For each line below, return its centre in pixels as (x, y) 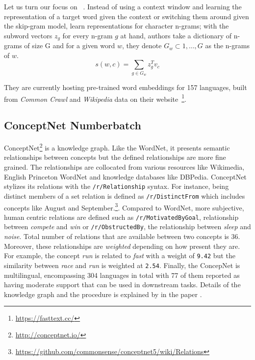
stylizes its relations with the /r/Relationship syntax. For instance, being (116, 186)
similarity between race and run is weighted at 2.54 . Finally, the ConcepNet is (122, 265)
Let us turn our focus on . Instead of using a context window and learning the (123, 6)
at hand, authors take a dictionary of (176, 35)
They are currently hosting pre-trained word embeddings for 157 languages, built (126, 87)
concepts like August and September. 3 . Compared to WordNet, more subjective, (124, 207)
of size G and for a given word (70, 45)
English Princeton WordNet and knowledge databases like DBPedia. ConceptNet (125, 176)
